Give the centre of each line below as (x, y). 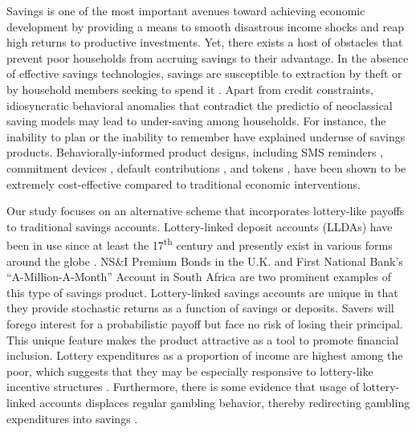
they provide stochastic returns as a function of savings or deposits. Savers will (200, 308)
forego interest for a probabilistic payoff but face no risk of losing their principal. (205, 323)
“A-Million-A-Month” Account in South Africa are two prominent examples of (199, 277)
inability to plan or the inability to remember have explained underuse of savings (206, 136)
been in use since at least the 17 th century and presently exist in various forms (200, 244)
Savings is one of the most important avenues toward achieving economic (186, 10)
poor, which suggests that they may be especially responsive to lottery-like (190, 371)
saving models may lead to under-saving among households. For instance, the (196, 121)
